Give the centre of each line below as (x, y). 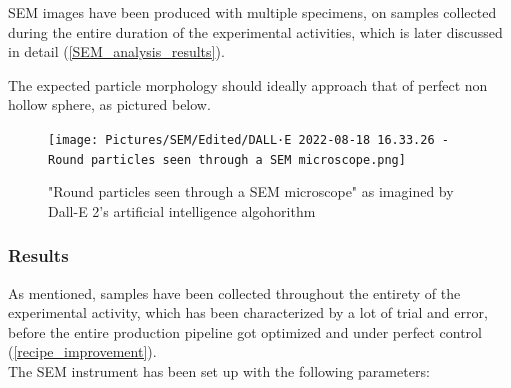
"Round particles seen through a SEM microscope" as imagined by (251, 191)
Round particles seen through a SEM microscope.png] (227, 159)
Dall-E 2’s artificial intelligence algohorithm (182, 210)
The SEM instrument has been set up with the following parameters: (219, 371)
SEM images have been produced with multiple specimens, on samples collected (252, 12)
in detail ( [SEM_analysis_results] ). (116, 51)
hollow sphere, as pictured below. (109, 104)
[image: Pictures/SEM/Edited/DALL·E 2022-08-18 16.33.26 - (248, 139)
